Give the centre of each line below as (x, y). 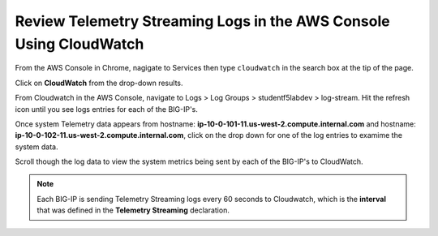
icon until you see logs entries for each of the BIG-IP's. (107, 109)
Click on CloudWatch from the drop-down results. (99, 83)
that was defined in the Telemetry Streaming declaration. (133, 210)
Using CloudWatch (79, 44)
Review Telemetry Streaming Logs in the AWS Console (202, 21)
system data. (36, 147)
